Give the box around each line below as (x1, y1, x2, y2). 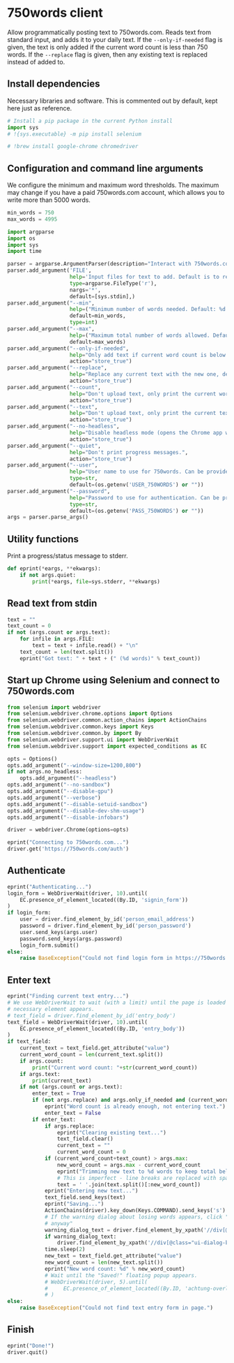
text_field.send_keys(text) (44, 1194, 127, 1201)
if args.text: (19, 1070, 61, 1077)
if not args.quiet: (19, 571, 77, 578)
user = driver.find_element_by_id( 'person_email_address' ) (19, 916, 195, 923)
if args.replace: (44, 1123, 95, 1130)
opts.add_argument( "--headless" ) (19, 775, 117, 782)
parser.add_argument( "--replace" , (7, 365, 108, 372)
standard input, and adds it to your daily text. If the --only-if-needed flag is (7, 35, 223, 43)
